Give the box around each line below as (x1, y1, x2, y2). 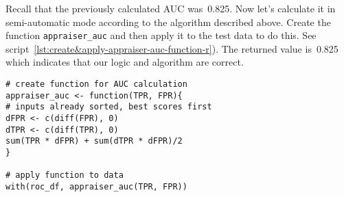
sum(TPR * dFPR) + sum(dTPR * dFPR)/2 (5, 136, 183, 146)
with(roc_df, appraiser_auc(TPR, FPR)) (5, 181, 187, 192)
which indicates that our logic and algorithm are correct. (5, 55, 244, 69)
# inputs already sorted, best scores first (5, 102, 212, 112)
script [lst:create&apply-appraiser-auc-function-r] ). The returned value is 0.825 (5, 41, 339, 55)
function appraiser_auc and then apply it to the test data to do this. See (5, 28, 317, 42)
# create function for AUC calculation (5, 79, 187, 90)
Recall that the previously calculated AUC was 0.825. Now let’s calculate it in (5, 1, 336, 15)
